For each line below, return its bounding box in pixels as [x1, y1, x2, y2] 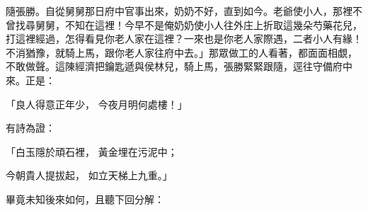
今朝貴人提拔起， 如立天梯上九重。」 [6, 168, 173, 183]
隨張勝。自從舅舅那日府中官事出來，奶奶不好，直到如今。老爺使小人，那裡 [6, 4, 352, 18]
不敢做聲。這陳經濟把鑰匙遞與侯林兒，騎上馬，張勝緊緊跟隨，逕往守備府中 [6, 59, 352, 74]
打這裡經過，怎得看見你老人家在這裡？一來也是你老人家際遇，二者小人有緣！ [6, 31, 362, 46]
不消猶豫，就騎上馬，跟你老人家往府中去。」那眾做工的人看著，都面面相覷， [6, 45, 357, 59]
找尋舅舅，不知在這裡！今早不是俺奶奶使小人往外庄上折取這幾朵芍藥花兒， [15, 17, 362, 32]
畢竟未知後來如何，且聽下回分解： [6, 191, 164, 206]
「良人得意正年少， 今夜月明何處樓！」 [6, 96, 188, 111]
